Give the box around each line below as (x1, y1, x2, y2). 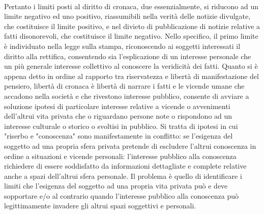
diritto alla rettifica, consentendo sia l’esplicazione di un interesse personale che (4, 50, 251, 61)
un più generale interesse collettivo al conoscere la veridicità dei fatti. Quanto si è (4, 61, 258, 71)
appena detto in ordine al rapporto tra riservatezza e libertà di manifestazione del (4, 70, 259, 81)
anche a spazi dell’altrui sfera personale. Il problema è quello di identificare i (4, 170, 242, 181)
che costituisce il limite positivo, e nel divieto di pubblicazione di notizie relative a (4, 20, 260, 31)
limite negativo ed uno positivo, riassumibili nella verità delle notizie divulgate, (4, 11, 251, 21)
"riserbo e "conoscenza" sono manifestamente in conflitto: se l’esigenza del (4, 130, 233, 141)
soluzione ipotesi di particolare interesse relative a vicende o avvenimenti (4, 100, 230, 111)
